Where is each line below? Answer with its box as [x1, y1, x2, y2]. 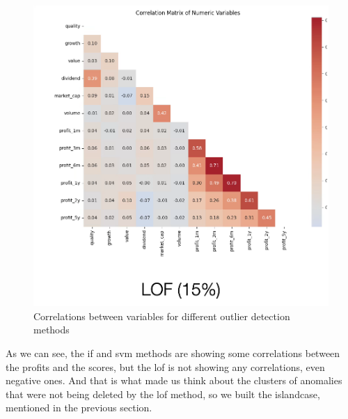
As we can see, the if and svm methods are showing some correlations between [6, 346, 340, 361]
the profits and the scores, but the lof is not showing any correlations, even [6, 359, 325, 374]
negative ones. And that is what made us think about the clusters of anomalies [6, 373, 342, 388]
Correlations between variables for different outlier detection [33, 308, 290, 323]
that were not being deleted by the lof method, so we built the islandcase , [6, 386, 320, 401]
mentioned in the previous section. [6, 400, 152, 415]
